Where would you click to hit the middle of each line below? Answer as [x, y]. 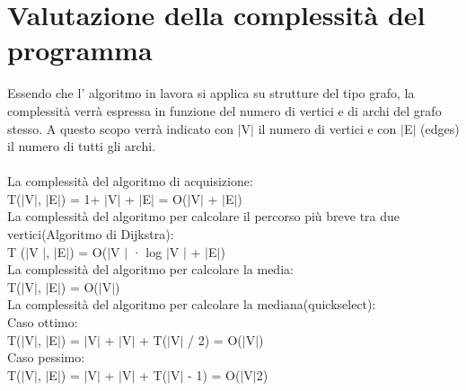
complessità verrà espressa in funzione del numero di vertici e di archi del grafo [224, 110]
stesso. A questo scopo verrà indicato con [121, 128]
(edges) [440, 128]
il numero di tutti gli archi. [81, 146]
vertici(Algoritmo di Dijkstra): [91, 234]
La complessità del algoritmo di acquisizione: [130, 181]
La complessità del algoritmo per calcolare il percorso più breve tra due [204, 216]
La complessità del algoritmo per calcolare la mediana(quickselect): [192, 304]
